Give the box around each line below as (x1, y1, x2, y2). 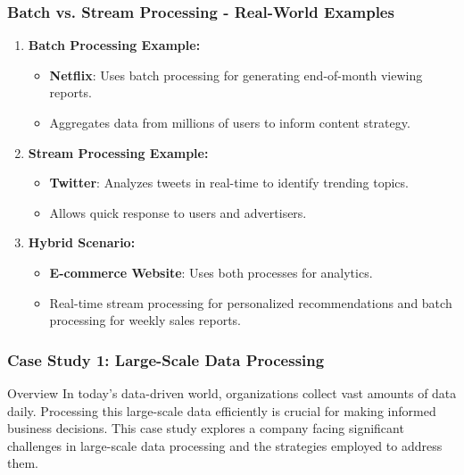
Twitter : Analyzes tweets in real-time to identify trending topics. (49, 173, 409, 192)
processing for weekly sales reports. (49, 311, 242, 329)
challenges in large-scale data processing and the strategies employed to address (7, 436, 443, 454)
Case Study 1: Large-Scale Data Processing (7, 348, 325, 371)
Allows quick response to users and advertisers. (49, 203, 307, 221)
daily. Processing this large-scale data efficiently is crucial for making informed (7, 401, 436, 420)
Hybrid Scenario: (28, 233, 136, 252)
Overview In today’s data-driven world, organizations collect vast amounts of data (7, 383, 457, 402)
